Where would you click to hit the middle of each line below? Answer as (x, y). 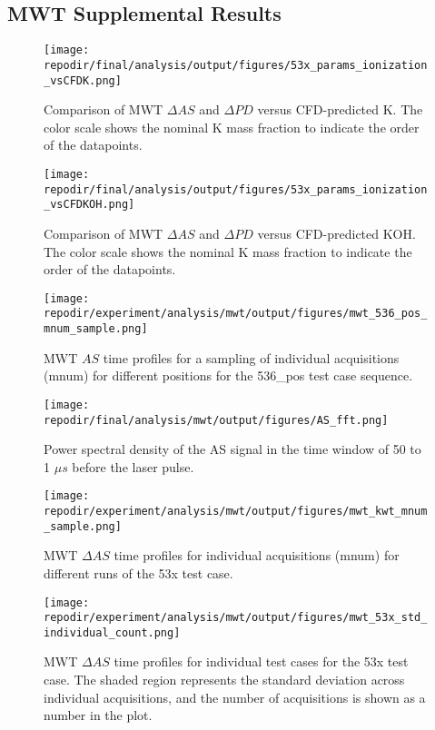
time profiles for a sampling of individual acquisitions (251, 357)
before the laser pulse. (133, 466)
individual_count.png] (112, 632)
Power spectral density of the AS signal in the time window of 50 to (232, 449)
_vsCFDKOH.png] (89, 205)
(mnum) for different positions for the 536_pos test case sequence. (228, 375)
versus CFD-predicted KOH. (336, 233)
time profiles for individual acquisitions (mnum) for (257, 555)
